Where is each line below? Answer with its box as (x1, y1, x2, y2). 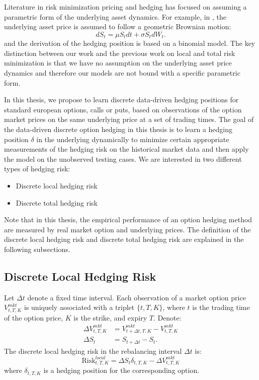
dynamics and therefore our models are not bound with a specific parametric (4, 68, 240, 78)
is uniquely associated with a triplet (24, 302, 135, 312)
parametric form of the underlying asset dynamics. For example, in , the (4, 11, 227, 22)
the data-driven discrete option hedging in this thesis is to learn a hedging (4, 123, 232, 134)
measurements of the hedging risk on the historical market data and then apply (4, 144, 249, 154)
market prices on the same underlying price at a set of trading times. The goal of (4, 114, 254, 124)
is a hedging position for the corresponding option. (43, 365, 200, 375)
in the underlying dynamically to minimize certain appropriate (36, 134, 229, 144)
